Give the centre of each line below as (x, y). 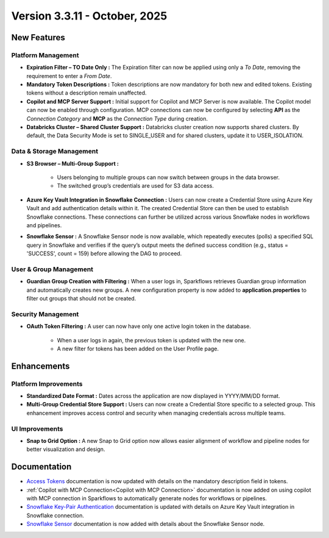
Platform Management (45, 55)
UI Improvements (37, 428)
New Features (38, 37)
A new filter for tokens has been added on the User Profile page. (138, 349)
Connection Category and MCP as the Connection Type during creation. (117, 118)
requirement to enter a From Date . (69, 76)
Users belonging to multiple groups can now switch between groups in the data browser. (168, 177)
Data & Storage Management (55, 151)
